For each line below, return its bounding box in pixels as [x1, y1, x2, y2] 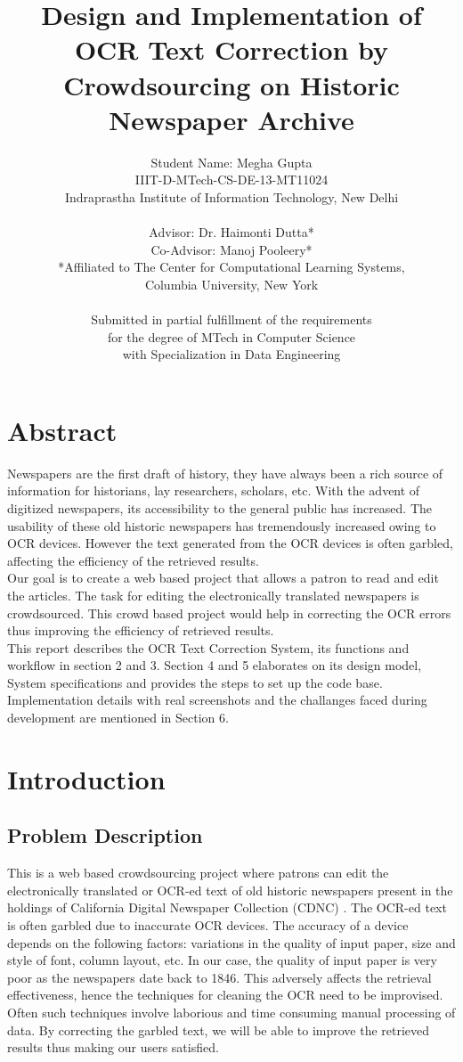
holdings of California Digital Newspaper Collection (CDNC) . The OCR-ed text [7, 898, 447, 917]
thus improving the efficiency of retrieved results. [7, 621, 274, 640]
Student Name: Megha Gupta [150, 152, 313, 171]
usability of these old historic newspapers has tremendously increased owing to [7, 516, 436, 535]
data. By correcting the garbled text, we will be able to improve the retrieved [7, 1020, 430, 1039]
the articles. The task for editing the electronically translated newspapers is [7, 585, 419, 604]
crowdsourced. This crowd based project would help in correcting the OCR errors [7, 603, 451, 622]
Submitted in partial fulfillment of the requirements [91, 310, 372, 329]
